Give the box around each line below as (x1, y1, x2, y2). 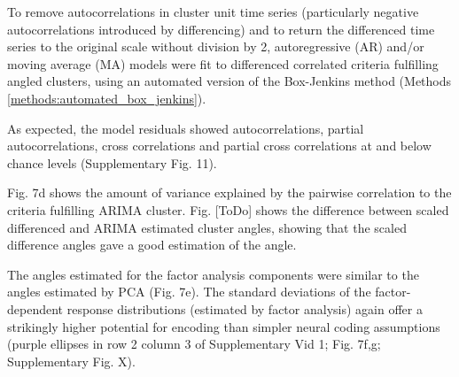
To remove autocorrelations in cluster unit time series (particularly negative (7, 3, 419, 20)
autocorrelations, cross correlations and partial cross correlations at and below (7, 136, 432, 155)
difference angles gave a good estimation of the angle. (7, 235, 297, 254)
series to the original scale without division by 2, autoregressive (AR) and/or (7, 37, 424, 56)
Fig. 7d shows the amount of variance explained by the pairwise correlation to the (7, 183, 452, 202)
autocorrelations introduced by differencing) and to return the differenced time (7, 19, 435, 38)
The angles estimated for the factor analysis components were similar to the (7, 265, 419, 283)
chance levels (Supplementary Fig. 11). (7, 153, 217, 172)
